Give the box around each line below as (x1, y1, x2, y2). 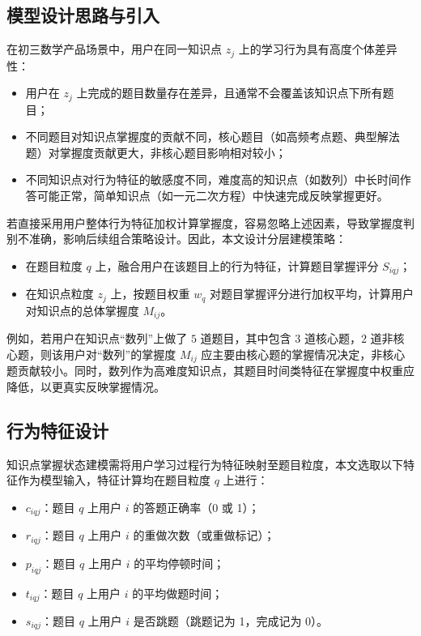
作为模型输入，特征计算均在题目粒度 (17, 472, 210, 489)
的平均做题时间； (132, 584, 223, 601)
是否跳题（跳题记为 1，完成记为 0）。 (133, 613, 329, 629)
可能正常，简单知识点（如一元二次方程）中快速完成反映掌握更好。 (36, 187, 389, 204)
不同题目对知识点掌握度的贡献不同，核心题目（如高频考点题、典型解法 (25, 128, 400, 145)
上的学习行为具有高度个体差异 (238, 41, 398, 58)
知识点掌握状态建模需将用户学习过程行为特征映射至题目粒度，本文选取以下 (6, 455, 403, 472)
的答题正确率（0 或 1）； (133, 498, 260, 515)
